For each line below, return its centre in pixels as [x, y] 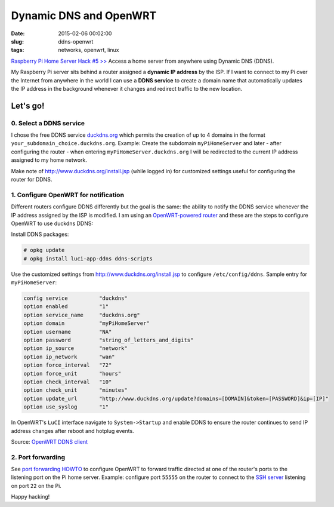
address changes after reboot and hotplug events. [72, 431]
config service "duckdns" [75, 298]
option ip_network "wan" [69, 357]
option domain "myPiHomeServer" [86, 323]
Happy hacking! [30, 497]
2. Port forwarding [38, 457]
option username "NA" [68, 332]
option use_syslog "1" [66, 407]
